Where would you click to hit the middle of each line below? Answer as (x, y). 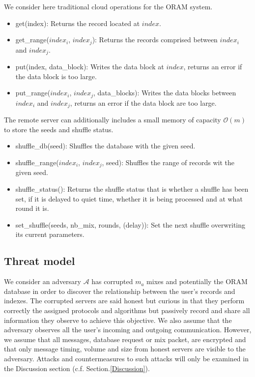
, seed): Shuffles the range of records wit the (168, 162)
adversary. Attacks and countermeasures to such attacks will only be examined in (126, 358)
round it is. (32, 208)
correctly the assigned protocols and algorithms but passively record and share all (127, 310)
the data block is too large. (56, 76)
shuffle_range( (37, 162)
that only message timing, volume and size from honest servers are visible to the (125, 349)
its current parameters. (50, 234)
